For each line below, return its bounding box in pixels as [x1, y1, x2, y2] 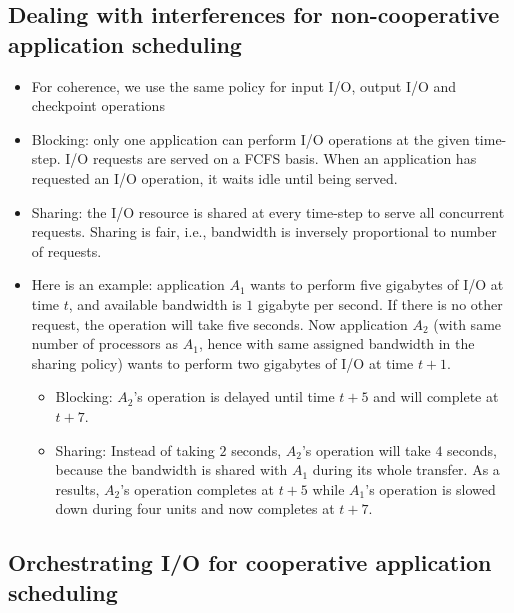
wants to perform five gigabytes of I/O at [250, 274, 504, 295]
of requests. [31, 240, 102, 261]
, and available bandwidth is [68, 293, 242, 314]
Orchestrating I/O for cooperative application [8, 547, 492, 578]
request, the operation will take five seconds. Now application [31, 313, 408, 334]
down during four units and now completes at [55, 498, 335, 519]
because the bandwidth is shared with [55, 459, 288, 480]
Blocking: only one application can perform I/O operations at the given [31, 128, 470, 149]
